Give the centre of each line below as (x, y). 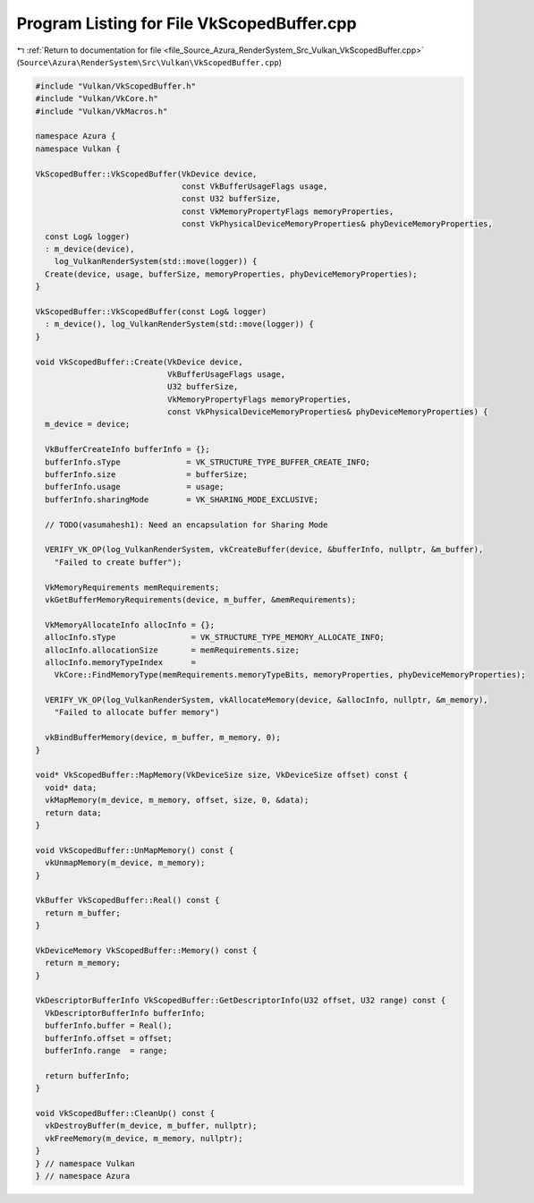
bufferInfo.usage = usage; (135, 487)
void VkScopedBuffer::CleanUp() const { (125, 1113)
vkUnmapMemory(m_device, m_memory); (125, 863)
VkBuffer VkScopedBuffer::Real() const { (127, 900)
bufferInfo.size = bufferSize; (146, 475)
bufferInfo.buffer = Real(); (109, 1026)
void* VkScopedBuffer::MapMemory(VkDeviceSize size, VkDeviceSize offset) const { (222, 775)
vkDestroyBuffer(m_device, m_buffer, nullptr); (151, 1126)
